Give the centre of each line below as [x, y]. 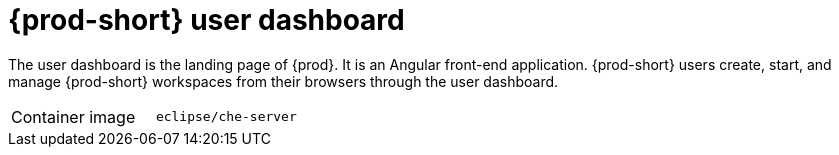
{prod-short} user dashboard [206, 20]
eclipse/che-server [226, 117]
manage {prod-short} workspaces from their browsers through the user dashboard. [283, 81]
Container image [73, 116]
